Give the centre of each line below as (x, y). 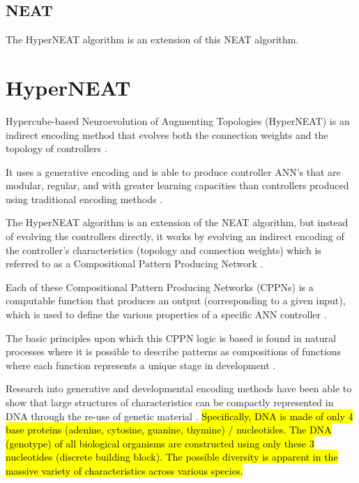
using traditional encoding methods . (84, 199)
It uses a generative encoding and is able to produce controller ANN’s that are (173, 171)
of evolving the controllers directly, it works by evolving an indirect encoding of (175, 236)
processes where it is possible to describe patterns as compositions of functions (173, 351)
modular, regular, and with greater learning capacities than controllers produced (177, 185)
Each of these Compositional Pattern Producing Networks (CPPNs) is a (160, 287)
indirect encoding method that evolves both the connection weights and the (167, 134)
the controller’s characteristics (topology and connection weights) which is (163, 250)
